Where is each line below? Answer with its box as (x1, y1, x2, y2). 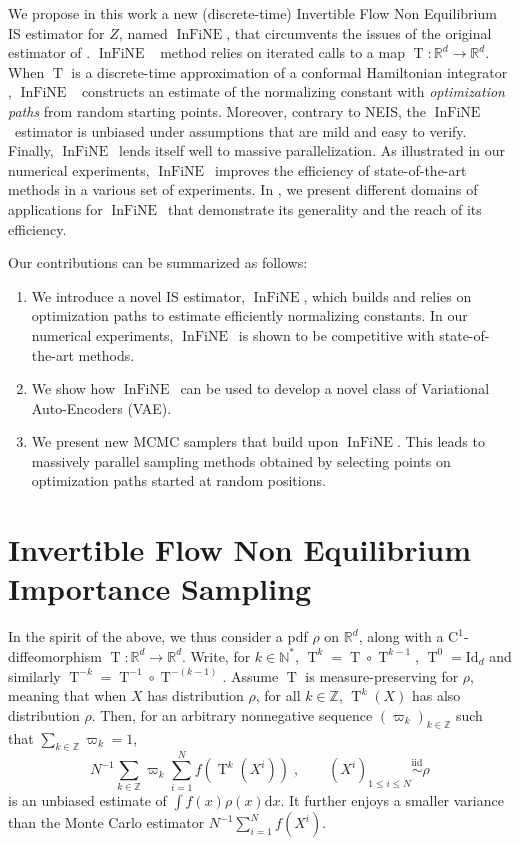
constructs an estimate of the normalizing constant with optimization (81, 81, 505, 102)
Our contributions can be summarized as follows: (8, 252, 308, 273)
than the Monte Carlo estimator (8, 812, 205, 833)
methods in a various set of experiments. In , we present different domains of (8, 179, 478, 200)
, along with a (358, 626, 444, 647)
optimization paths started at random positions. (31, 470, 326, 491)
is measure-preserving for (305, 665, 459, 686)
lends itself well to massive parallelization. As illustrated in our (119, 140, 506, 161)
